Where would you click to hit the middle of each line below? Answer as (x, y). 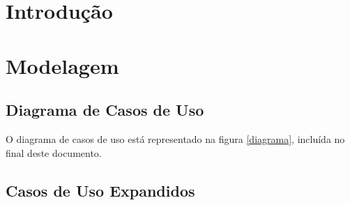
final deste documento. (54, 152)
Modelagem (62, 65)
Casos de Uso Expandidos (100, 190)
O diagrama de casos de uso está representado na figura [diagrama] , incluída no (175, 138)
